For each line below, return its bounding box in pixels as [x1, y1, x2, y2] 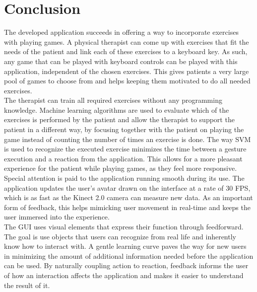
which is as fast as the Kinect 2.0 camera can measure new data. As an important [4, 192, 253, 203]
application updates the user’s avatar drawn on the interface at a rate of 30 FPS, [4, 182, 251, 193]
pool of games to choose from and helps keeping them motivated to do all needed [4, 75, 251, 86]
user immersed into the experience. [4, 212, 110, 222]
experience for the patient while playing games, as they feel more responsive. [4, 163, 237, 173]
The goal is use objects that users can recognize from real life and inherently [4, 231, 236, 241]
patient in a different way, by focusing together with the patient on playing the [4, 124, 244, 135]
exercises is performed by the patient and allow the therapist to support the [4, 114, 235, 125]
